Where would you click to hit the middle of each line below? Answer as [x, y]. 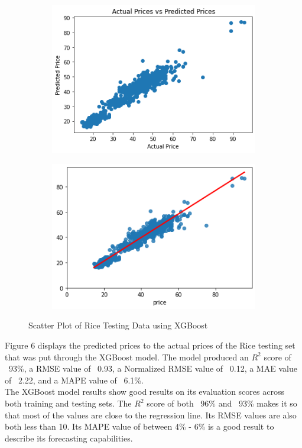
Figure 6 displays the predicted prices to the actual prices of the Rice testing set [150, 345]
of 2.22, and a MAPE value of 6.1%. [74, 380]
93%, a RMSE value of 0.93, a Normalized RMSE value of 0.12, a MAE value [153, 368]
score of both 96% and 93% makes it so [222, 403]
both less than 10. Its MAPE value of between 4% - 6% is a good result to [139, 426]
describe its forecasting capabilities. [69, 438]
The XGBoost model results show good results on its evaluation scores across [144, 391]
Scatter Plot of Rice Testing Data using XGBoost [118, 325]
